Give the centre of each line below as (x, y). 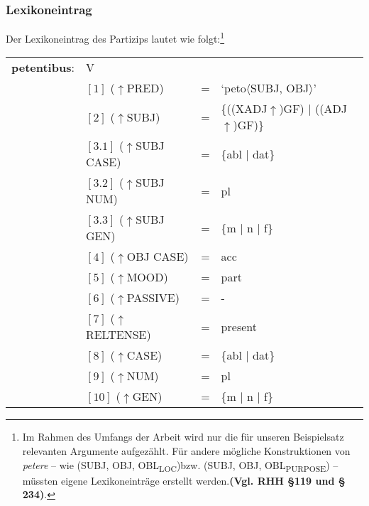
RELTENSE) (118, 335)
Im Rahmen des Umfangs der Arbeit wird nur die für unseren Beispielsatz (183, 437)
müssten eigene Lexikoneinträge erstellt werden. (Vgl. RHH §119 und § (184, 480)
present (239, 326)
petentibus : (43, 68)
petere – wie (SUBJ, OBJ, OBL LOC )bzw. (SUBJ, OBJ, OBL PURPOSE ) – (180, 465)
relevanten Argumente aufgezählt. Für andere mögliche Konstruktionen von (186, 451)
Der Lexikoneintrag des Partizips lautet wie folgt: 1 (115, 37)
